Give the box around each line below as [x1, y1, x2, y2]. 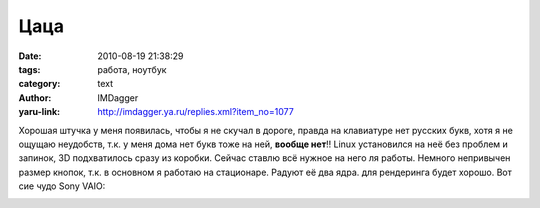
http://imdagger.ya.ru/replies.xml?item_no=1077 [97, 106, 294, 118]
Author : [18, 91, 52, 104]
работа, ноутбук [97, 63, 167, 75]
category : [18, 78, 61, 90]
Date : [18, 50, 42, 62]
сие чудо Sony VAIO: [18, 180, 106, 192]
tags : [18, 63, 41, 75]
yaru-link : [18, 106, 60, 118]
